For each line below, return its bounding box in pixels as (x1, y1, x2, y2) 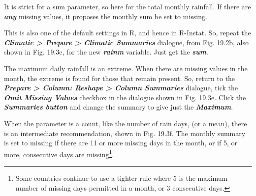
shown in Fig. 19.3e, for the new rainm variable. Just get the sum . (4, 47, 208, 57)
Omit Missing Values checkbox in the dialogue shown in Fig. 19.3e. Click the (4, 92, 246, 102)
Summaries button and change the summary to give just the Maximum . (4, 102, 233, 112)
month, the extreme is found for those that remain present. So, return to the (4, 73, 235, 83)
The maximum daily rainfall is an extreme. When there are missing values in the (4, 63, 248, 73)
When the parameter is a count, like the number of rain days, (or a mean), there (4, 118, 247, 128)
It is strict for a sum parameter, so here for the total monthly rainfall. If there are (4, 1, 251, 11)
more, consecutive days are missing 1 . (4, 147, 114, 159)
